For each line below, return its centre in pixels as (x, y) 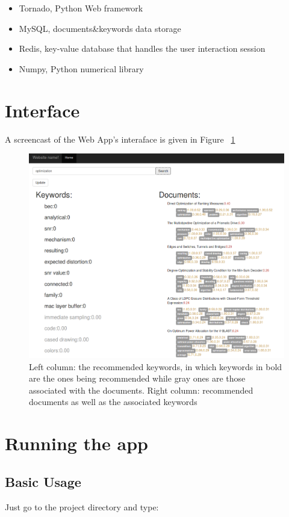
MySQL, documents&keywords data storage (100, 28)
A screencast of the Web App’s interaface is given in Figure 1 (120, 139)
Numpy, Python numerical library (81, 68)
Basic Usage (43, 481)
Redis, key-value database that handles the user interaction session (142, 48)
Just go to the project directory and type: (82, 506)
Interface (42, 110)
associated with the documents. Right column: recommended (141, 390)
